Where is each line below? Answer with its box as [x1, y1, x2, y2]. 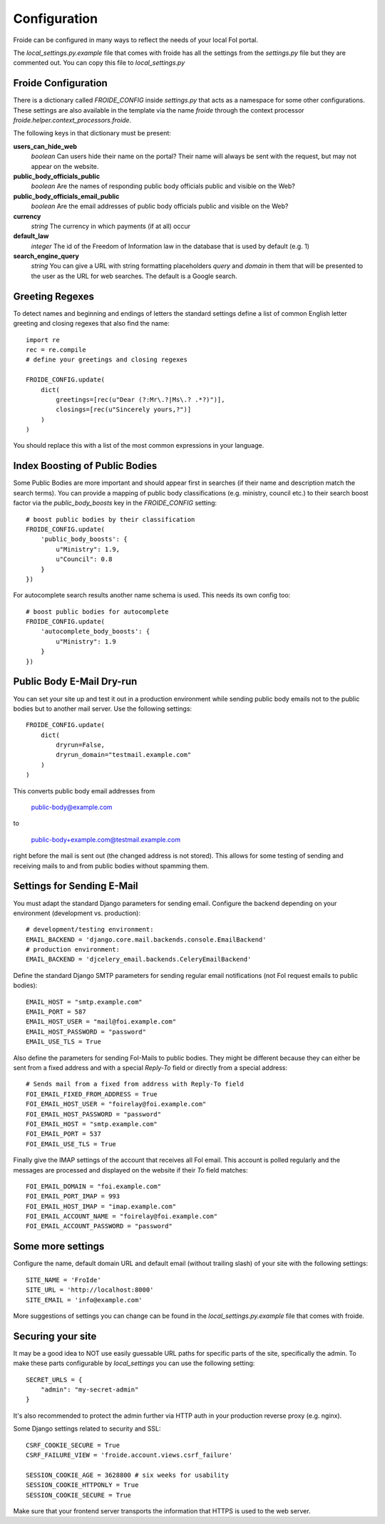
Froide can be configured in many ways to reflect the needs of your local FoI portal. [13, 36, 258, 44]
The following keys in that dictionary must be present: [13, 129, 171, 138]
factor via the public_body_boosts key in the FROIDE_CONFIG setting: [13, 499, 217, 508]
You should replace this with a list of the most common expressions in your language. [13, 441, 265, 450]
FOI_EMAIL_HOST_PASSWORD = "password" [26, 1110, 162, 1118]
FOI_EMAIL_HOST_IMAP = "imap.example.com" [26, 1202, 177, 1210]
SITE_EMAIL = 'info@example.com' [26, 1296, 143, 1304]
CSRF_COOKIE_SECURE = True [26, 1441, 120, 1449]
